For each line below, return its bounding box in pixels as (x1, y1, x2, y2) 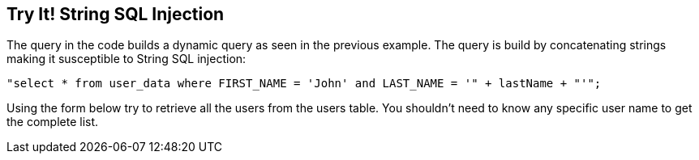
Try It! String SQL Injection (6, 4, 225, 24)
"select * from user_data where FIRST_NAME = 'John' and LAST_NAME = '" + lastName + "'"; (6, 77, 602, 91)
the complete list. (6, 115, 99, 129)
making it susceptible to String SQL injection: (6, 52, 247, 66)
